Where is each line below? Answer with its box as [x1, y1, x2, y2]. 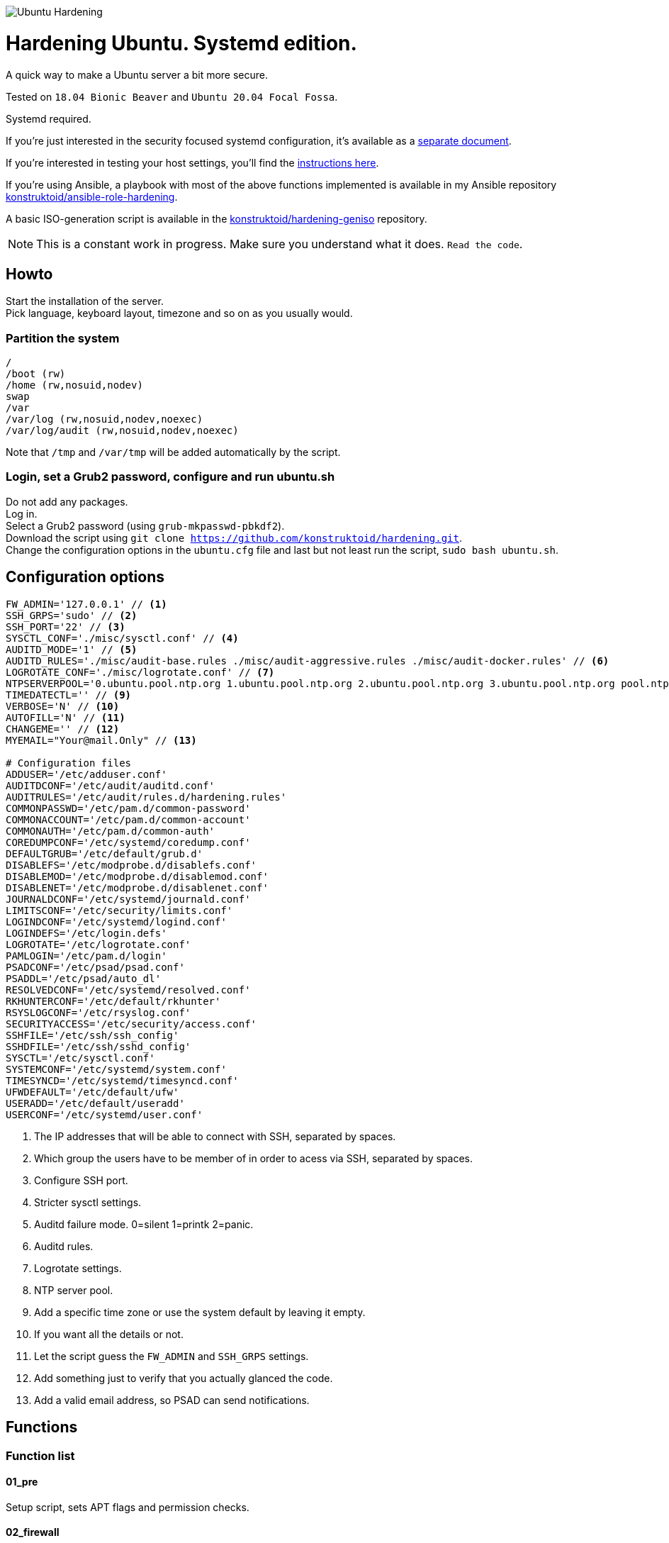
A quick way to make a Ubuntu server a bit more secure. [6, 68, 269, 81]
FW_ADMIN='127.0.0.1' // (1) [6, 598, 167, 610]
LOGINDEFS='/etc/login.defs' [6, 927, 167, 939]
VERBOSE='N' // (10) [6, 700, 120, 712]
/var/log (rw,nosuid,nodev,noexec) [6, 413, 203, 425]
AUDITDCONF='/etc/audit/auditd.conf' [6, 779, 215, 791]
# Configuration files [6, 757, 132, 769]
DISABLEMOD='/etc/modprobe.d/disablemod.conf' [6, 870, 269, 882]
